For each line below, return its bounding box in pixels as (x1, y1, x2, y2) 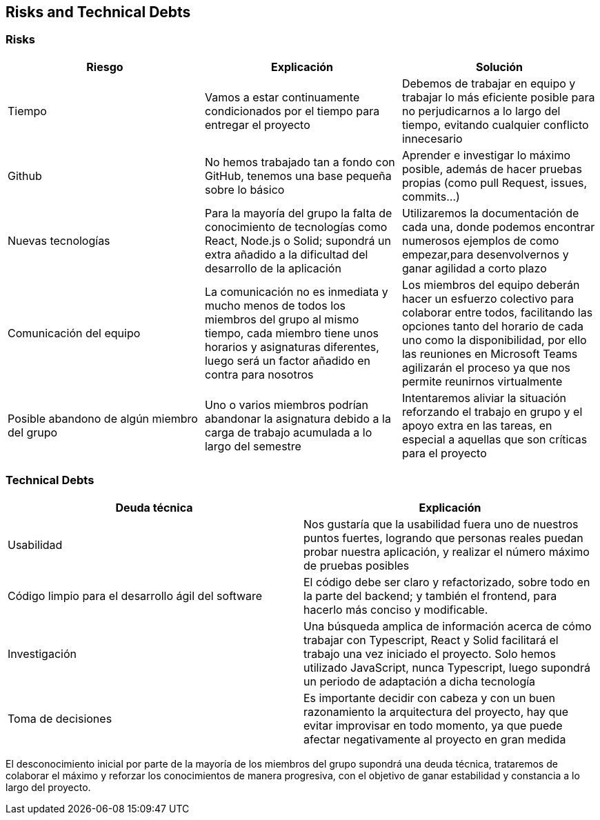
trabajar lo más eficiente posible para (401, 90, 595, 104)
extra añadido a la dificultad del (204, 247, 368, 261)
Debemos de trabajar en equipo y (401, 76, 576, 90)
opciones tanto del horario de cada (401, 319, 584, 333)
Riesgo (86, 59, 123, 74)
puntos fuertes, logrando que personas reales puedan (303, 530, 583, 545)
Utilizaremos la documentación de (401, 206, 579, 220)
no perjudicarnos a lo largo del (401, 103, 561, 118)
